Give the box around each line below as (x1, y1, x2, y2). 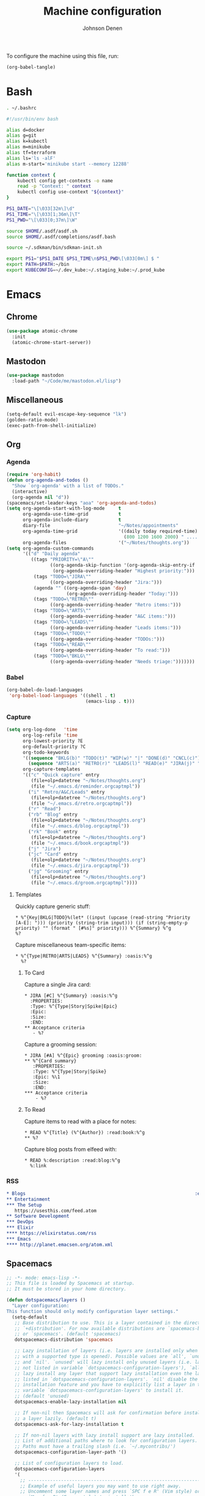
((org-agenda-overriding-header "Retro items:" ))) (49, 602, 182, 608)
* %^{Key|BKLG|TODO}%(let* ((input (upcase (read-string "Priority (15, 914, 190, 921)
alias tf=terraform (6, 149, 56, 156)
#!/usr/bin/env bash (6, 116, 59, 122)
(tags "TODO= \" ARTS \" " (33, 608, 92, 614)
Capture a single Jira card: (24, 980, 92, 988)
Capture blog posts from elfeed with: (24, 1145, 117, 1153)
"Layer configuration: (12, 1303, 70, 1309)
